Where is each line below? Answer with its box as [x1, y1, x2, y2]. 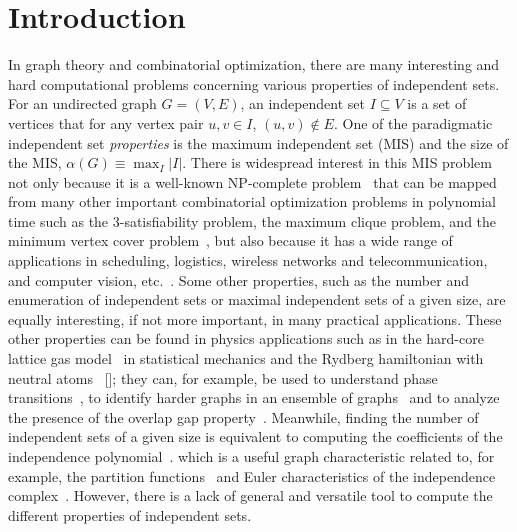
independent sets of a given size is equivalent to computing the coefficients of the [8, 426, 503, 447]
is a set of [407, 93, 467, 114]
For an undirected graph [8, 93, 157, 114]
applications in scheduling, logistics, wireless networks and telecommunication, [8, 250, 488, 271]
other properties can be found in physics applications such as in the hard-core [8, 328, 484, 349]
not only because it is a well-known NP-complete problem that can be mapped [8, 171, 497, 192]
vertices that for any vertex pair [8, 112, 204, 133]
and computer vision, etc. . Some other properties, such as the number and [8, 269, 469, 290]
